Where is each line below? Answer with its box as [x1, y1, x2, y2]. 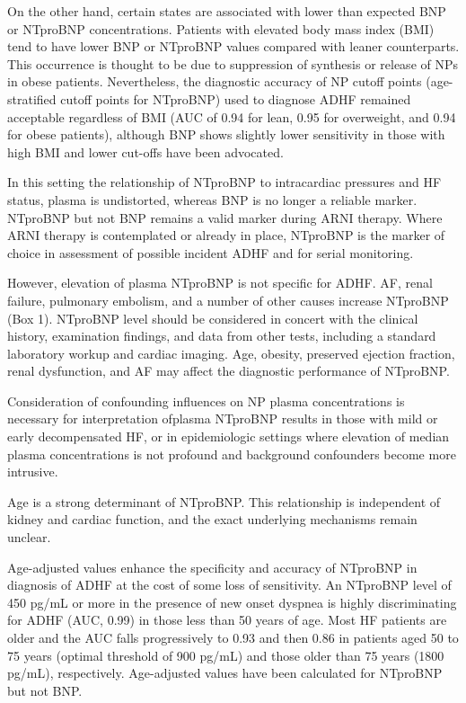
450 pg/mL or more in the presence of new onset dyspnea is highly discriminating [7, 592, 457, 611]
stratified [7, 89, 57, 108]
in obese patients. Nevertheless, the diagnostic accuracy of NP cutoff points [7, 72, 422, 91]
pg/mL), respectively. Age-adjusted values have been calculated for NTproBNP [7, 663, 443, 682]
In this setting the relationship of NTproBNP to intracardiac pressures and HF [7, 173, 442, 191]
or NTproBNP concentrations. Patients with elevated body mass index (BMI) [7, 19, 435, 38]
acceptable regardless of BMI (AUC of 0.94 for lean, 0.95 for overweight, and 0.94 [7, 107, 456, 126]
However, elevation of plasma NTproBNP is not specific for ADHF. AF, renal [7, 273, 433, 292]
